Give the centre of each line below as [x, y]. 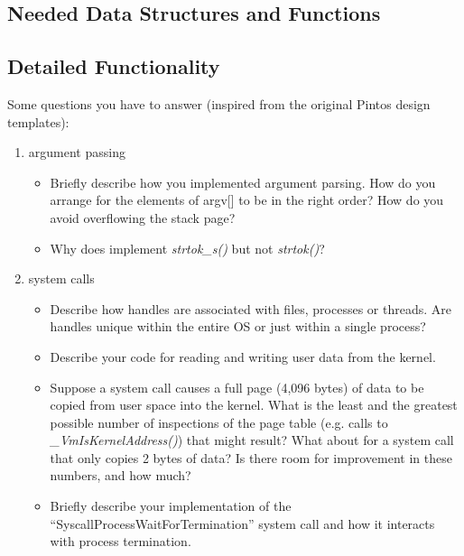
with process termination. [121, 541]
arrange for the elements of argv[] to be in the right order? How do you [247, 200]
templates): [38, 121]
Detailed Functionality [114, 66]
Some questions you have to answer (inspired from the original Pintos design [219, 103]
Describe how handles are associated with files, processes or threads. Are [251, 308]
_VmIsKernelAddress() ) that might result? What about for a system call [252, 440]
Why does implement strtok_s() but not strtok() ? [187, 248]
